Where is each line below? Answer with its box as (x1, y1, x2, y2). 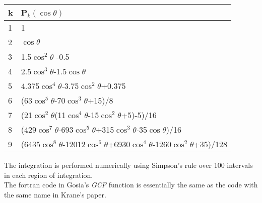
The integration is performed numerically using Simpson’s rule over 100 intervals (4, 160, 253, 170)
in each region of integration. (4, 169, 93, 180)
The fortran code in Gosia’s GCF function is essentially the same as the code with (4, 179, 258, 190)
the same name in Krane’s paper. (4, 189, 106, 199)
